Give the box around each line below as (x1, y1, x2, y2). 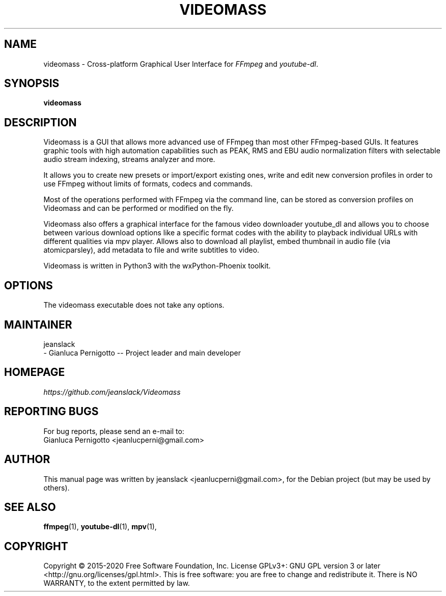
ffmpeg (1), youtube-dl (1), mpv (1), (43, 522, 157, 531)
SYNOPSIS (4, 77, 60, 90)
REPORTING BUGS (4, 405, 99, 418)
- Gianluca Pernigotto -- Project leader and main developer (43, 348, 241, 357)
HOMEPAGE (4, 366, 65, 379)
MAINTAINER (4, 318, 72, 331)
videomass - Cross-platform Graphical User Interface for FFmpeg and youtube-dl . (43, 59, 319, 68)
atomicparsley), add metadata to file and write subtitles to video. (43, 246, 260, 255)
